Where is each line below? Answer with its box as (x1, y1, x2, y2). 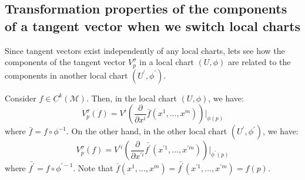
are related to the (227, 56, 291, 68)
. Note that (73, 161, 113, 174)
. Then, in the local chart (86, 91, 177, 104)
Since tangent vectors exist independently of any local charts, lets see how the (5, 44, 285, 56)
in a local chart (139, 56, 194, 68)
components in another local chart (5, 69, 128, 81)
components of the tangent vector (5, 56, 126, 68)
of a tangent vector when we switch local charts (5, 16, 301, 35)
